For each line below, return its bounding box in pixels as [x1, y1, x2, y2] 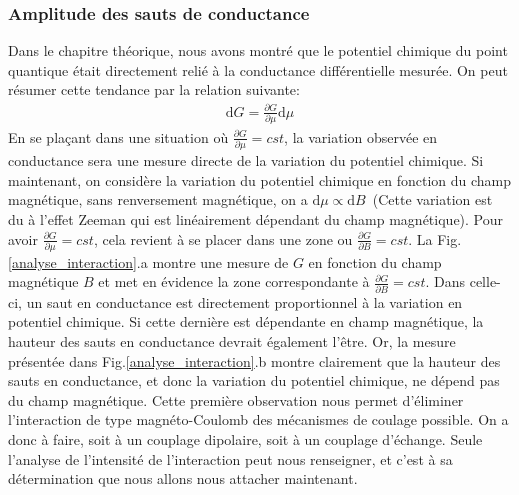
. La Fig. [408, 228, 462, 249]
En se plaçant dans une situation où [8, 126, 229, 147]
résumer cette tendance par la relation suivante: [8, 79, 300, 100]
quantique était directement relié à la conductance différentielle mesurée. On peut [8, 59, 508, 80]
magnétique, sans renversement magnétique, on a [8, 189, 308, 210]
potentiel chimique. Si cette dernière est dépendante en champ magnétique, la [8, 311, 484, 332]
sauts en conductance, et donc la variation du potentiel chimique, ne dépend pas [8, 370, 500, 391]
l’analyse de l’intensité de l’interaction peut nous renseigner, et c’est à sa [8, 448, 453, 469]
